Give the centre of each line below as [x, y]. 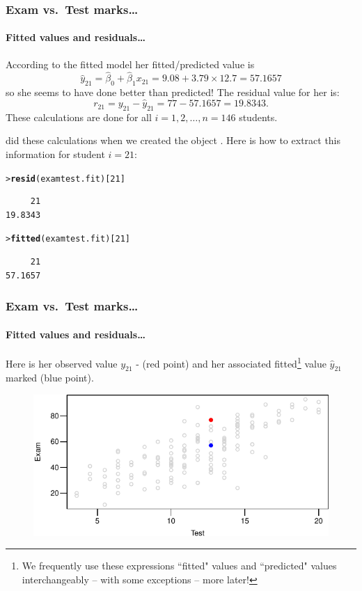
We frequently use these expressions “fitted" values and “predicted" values [179, 566]
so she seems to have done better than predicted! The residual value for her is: [173, 92]
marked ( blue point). [50, 378]
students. [258, 117]
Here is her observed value [62, 363]
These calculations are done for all [79, 117]
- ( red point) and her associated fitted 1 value [231, 362]
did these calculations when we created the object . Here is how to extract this [173, 140]
